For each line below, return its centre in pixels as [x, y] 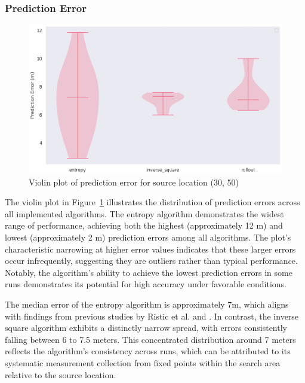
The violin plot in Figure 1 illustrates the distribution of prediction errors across [152, 202]
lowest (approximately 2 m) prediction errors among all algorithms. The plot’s [148, 237]
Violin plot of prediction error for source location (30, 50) [134, 182]
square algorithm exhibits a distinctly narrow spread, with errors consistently [146, 328]
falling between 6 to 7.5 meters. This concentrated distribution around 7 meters [150, 339]
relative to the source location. [61, 374]
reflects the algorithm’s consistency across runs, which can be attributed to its [148, 351]
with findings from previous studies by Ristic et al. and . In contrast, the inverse [152, 316]
